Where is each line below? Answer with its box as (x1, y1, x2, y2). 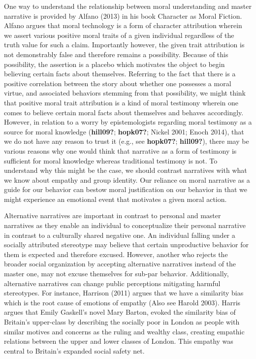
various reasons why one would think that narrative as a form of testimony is (4, 145, 237, 156)
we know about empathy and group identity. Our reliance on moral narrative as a (4, 174, 250, 185)
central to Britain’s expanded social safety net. (4, 345, 145, 356)
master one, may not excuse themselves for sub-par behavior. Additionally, (4, 268, 229, 279)
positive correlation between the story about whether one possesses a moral (4, 78, 231, 88)
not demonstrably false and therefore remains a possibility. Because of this (4, 49, 228, 59)
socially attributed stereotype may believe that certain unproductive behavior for (4, 239, 249, 250)
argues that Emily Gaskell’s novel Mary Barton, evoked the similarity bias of (4, 307, 236, 317)
